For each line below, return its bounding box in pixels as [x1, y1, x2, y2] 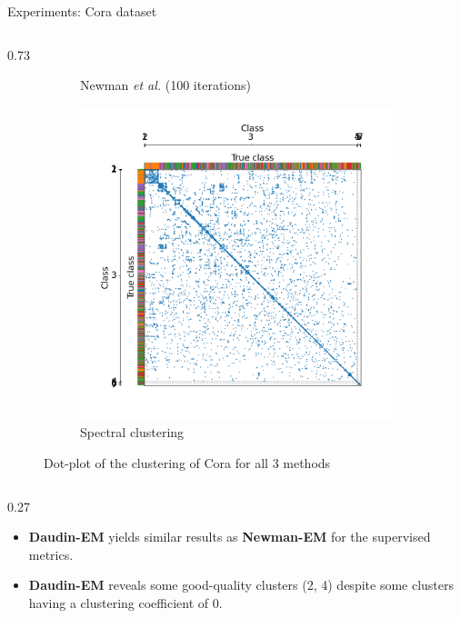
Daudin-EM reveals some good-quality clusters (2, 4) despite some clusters [28, 575, 455, 594]
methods [283, 453, 331, 472]
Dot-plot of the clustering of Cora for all [44, 453, 268, 472]
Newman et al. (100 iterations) [80, 75, 251, 95]
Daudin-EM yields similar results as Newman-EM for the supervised [28, 527, 431, 546]
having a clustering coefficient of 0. [28, 593, 223, 612]
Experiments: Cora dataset [7, 2, 157, 20]
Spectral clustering [80, 423, 185, 442]
